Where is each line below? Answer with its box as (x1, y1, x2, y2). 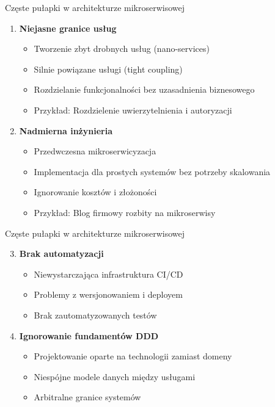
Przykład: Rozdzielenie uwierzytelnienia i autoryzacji (34, 103, 232, 116)
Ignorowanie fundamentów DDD (19, 329, 159, 342)
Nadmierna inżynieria (19, 124, 112, 137)
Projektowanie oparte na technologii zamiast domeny (34, 350, 232, 362)
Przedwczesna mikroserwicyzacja (34, 145, 156, 157)
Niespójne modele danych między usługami (34, 370, 196, 383)
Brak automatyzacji (19, 247, 104, 260)
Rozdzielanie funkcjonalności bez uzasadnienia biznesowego (34, 83, 255, 96)
